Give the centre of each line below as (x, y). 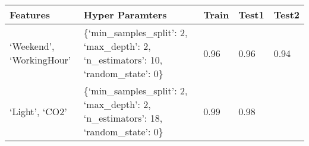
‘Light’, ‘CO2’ (38, 111)
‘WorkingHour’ (40, 60)
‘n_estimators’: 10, (123, 60)
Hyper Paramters (125, 15)
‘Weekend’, (32, 46)
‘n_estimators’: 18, (123, 118)
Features (30, 15)
